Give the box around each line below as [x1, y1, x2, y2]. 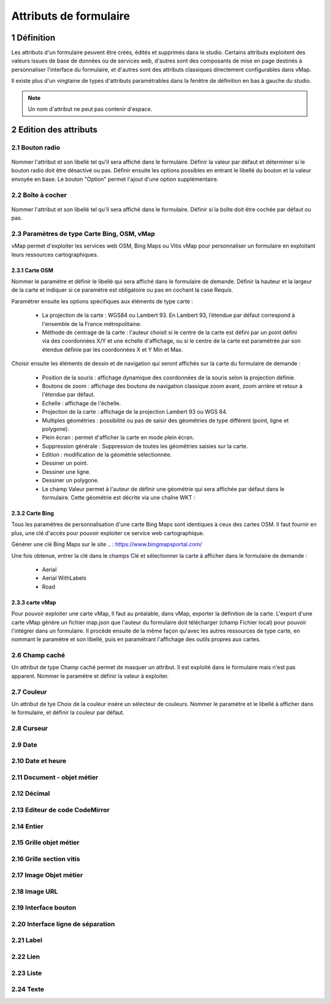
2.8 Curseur [11, 724, 48, 732]
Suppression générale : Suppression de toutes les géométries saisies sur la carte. [42, 442, 248, 450]
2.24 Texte [11, 985, 45, 994]
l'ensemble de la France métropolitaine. [42, 320, 142, 327]
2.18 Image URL [11, 887, 58, 896]
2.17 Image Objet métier [11, 871, 83, 880]
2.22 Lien [11, 953, 40, 961]
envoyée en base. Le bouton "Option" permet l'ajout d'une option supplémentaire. [11, 175, 219, 183]
